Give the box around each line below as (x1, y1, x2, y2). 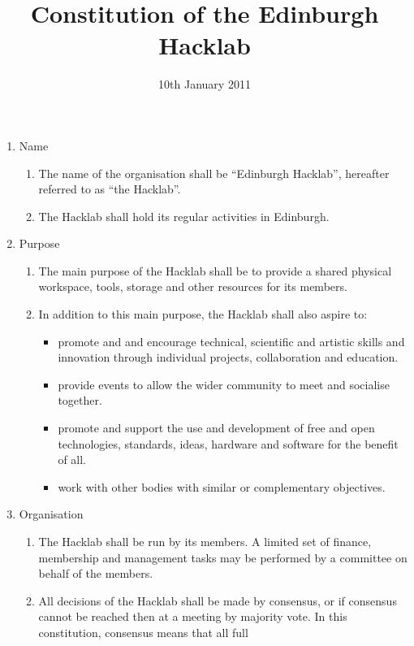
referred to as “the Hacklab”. (38, 180, 181, 197)
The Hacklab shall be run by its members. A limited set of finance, (38, 533, 372, 549)
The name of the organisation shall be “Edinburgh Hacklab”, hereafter (38, 164, 390, 181)
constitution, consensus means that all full (38, 623, 248, 640)
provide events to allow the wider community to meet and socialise (58, 375, 390, 392)
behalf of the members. (38, 565, 153, 582)
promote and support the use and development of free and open (58, 419, 375, 436)
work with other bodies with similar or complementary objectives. (58, 478, 386, 495)
